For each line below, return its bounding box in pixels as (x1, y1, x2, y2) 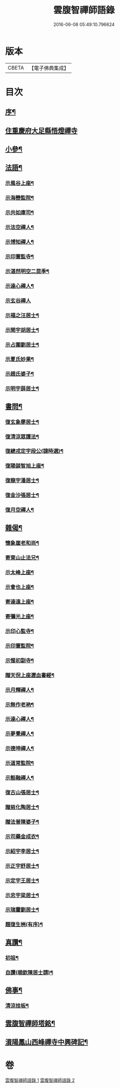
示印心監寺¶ (5, 627, 34, 634)
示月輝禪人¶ (5, 686, 34, 693)
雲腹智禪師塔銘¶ (5, 1019, 55, 1028)
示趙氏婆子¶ (5, 371, 34, 378)
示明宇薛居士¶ (5, 385, 39, 392)
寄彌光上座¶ (5, 613, 34, 620)
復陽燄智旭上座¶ (5, 462, 44, 469)
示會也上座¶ (5, 584, 34, 591)
